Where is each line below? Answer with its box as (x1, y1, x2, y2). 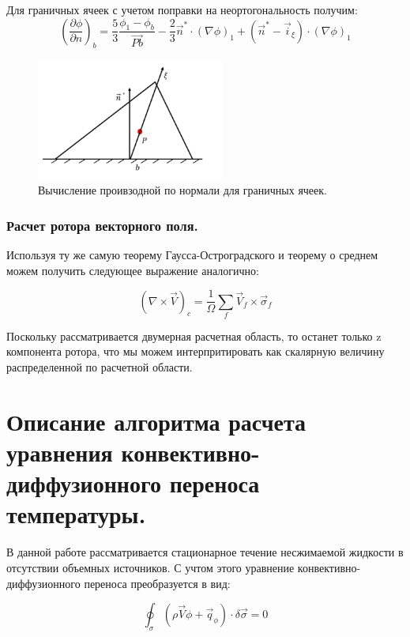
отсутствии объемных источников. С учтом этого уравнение (6, 559, 295, 575)
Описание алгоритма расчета (6, 405, 307, 437)
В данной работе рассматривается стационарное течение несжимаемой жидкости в (6, 544, 404, 560)
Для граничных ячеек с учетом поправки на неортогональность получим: (6, 2, 358, 17)
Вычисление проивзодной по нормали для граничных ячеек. (38, 182, 327, 198)
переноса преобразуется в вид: (84, 575, 231, 591)
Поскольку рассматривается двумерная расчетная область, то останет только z (6, 327, 382, 344)
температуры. (6, 498, 146, 530)
